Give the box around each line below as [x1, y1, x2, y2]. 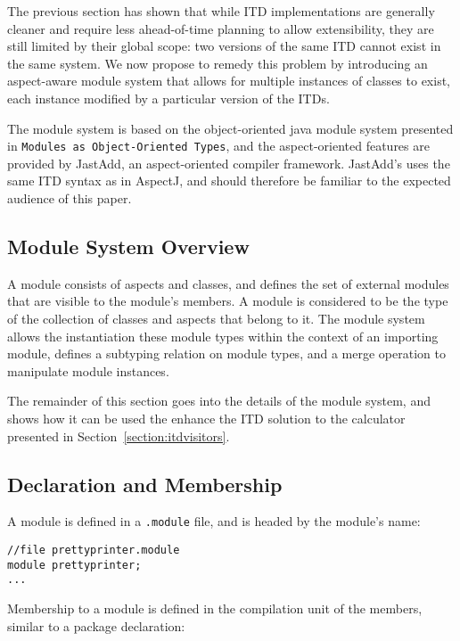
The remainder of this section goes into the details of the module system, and [7, 391, 431, 410]
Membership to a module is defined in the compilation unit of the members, [7, 598, 423, 617]
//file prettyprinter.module [7, 544, 180, 556]
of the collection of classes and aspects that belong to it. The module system [7, 308, 425, 327]
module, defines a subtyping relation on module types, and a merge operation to [7, 344, 446, 363]
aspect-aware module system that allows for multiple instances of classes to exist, [7, 71, 450, 90]
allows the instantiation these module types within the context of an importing [7, 326, 439, 345]
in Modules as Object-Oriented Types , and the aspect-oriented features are [7, 136, 430, 155]
